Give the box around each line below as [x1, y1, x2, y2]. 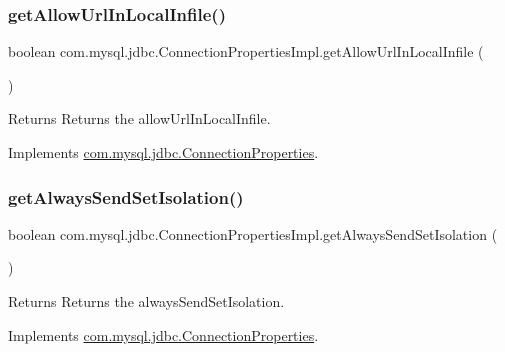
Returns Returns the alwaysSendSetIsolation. [8, 291, 285, 311]
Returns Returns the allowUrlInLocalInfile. [8, 108, 271, 129]
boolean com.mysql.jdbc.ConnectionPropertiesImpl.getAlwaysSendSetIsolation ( [8, 223, 498, 244]
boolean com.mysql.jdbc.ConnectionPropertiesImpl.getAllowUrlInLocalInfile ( [8, 41, 484, 62]
